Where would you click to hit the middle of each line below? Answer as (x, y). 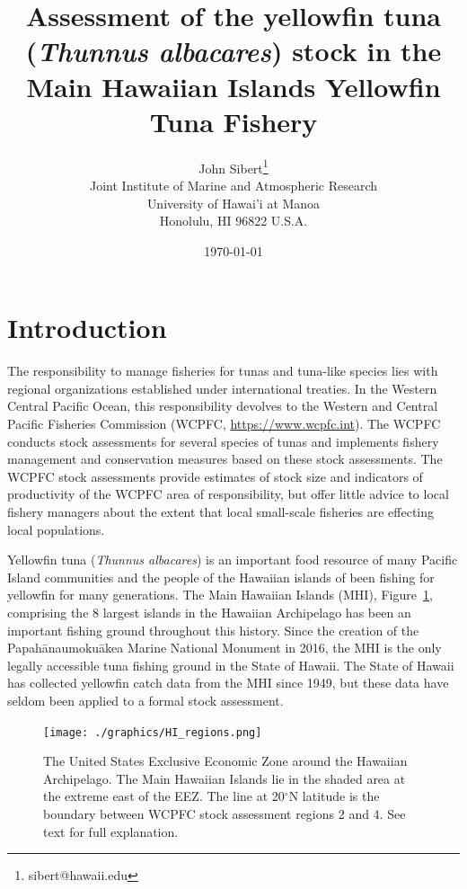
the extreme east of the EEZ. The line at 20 (164, 796)
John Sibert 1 (233, 166)
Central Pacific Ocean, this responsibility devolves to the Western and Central (223, 406)
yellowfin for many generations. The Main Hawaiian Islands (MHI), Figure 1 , (220, 595)
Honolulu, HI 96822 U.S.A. (233, 221)
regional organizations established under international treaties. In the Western (222, 388)
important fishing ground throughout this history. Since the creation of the (213, 630)
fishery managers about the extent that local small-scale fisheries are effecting (221, 511)
